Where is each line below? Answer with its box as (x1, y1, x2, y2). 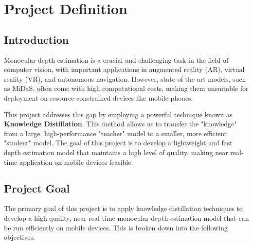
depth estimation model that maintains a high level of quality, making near (4, 147, 228, 157)
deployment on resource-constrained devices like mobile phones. (4, 92, 193, 103)
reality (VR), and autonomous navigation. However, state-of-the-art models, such (4, 73, 246, 84)
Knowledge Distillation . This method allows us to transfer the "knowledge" (4, 119, 237, 129)
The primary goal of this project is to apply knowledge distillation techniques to (4, 203, 243, 213)
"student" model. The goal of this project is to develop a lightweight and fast (4, 138, 233, 148)
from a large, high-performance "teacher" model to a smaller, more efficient (4, 128, 227, 138)
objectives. (4, 232, 35, 242)
